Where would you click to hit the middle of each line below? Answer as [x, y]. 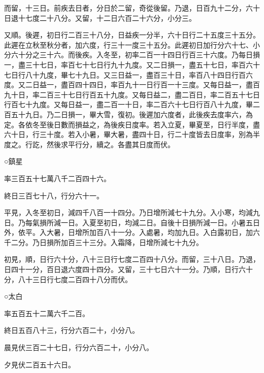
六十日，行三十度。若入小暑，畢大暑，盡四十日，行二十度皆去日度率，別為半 [132, 134]
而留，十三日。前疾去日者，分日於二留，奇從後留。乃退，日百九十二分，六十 [132, 8]
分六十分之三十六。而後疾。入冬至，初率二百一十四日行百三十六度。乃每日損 [132, 55]
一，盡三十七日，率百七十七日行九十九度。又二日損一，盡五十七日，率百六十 [132, 64]
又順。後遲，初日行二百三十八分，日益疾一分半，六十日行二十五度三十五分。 [132, 35]
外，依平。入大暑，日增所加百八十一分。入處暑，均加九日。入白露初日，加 [128, 232]
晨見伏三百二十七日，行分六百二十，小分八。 [79, 347]
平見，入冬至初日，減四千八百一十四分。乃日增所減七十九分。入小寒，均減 [128, 212]
